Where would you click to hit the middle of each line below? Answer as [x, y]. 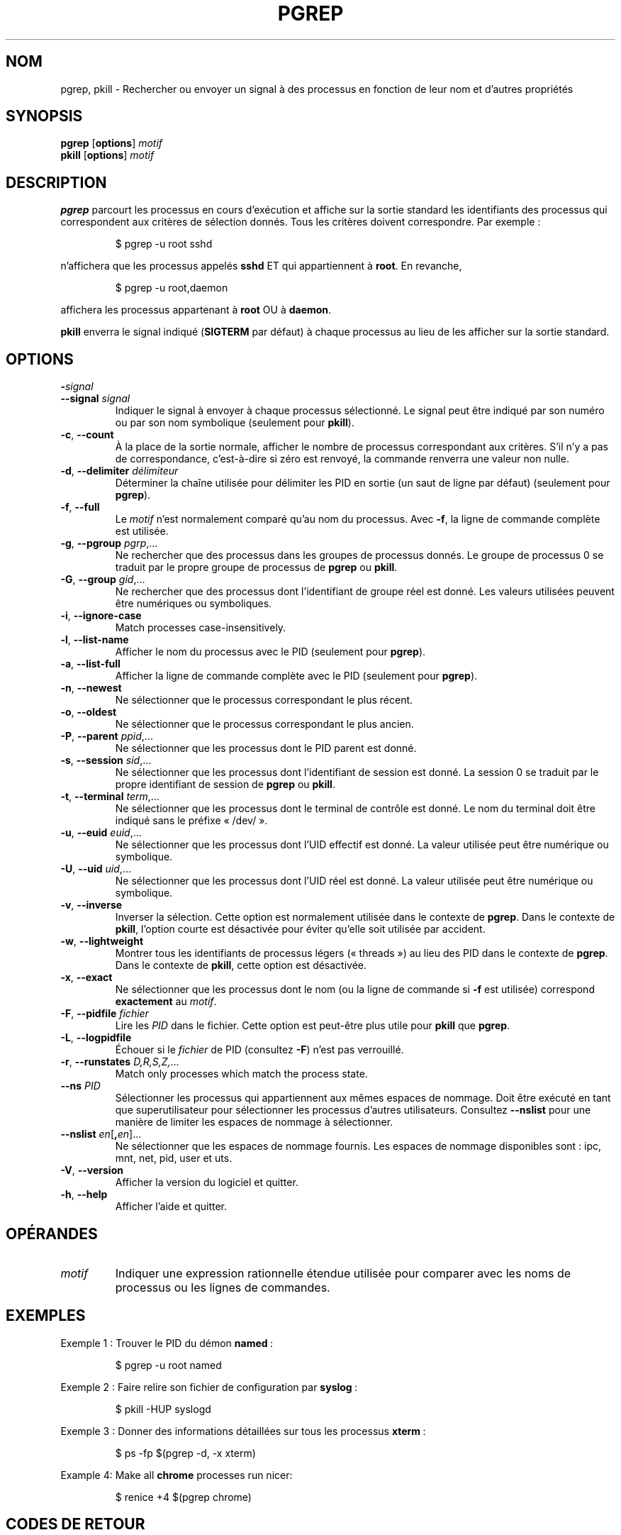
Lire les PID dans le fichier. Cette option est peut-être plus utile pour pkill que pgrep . [313, 1026]
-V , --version [92, 1170]
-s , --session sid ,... [106, 760]
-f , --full [80, 507]
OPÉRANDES [52, 1234]
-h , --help [84, 1195]
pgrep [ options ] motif [112, 143]
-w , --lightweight [102, 941]
